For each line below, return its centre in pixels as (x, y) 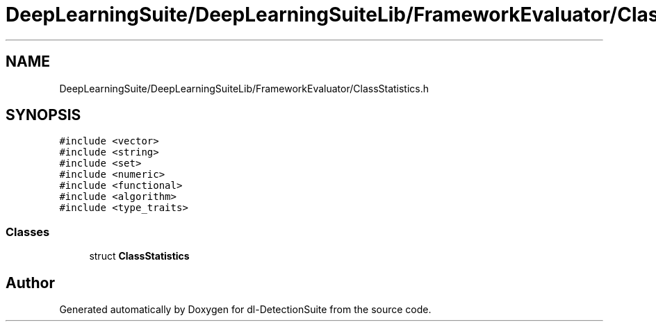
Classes (28, 232)
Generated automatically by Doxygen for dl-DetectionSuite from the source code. (245, 310)
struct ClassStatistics (139, 256)
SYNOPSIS (43, 115)
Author (30, 283)
